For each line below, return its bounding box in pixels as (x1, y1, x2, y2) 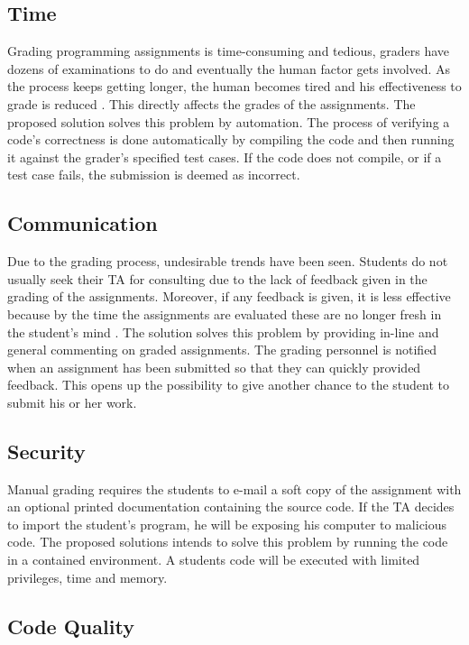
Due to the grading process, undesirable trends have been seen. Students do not (7, 252, 448, 271)
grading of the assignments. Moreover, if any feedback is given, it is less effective (7, 287, 451, 306)
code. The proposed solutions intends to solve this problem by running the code (7, 532, 448, 551)
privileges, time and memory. (7, 567, 168, 586)
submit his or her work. (7, 392, 137, 411)
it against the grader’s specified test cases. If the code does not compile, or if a (7, 147, 442, 166)
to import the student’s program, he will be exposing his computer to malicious (7, 514, 447, 533)
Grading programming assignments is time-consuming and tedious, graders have (7, 41, 450, 60)
